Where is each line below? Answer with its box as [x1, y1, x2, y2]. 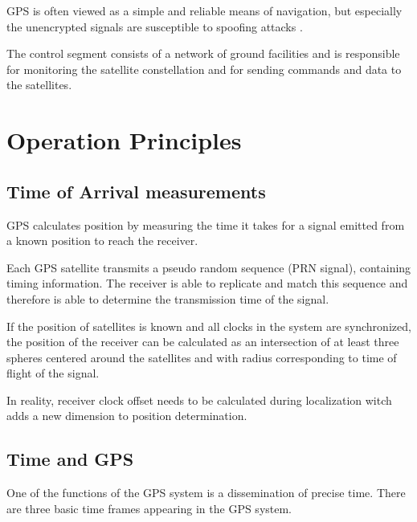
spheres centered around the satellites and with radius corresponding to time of [6, 349, 397, 365]
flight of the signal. [6, 365, 100, 381]
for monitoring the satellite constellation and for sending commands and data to [6, 60, 402, 77]
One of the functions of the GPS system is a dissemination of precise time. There [6, 484, 406, 501]
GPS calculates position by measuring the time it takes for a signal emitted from [6, 216, 405, 233]
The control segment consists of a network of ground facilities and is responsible [6, 45, 400, 62]
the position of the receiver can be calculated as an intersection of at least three [6, 333, 399, 350]
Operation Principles [6, 124, 242, 157]
